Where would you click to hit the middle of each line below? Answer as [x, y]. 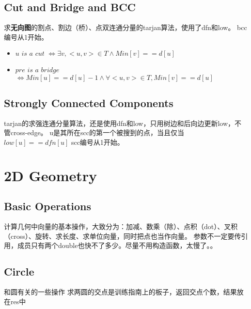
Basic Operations [48, 206]
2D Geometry [51, 175]
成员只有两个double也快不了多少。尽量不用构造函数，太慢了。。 [117, 245]
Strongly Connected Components [89, 102]
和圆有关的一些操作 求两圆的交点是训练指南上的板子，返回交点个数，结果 [120, 292]
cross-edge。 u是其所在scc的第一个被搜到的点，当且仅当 [97, 132]
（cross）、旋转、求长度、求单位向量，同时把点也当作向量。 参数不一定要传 [123, 236]
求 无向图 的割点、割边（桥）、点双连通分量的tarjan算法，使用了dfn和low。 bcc [125, 27]
